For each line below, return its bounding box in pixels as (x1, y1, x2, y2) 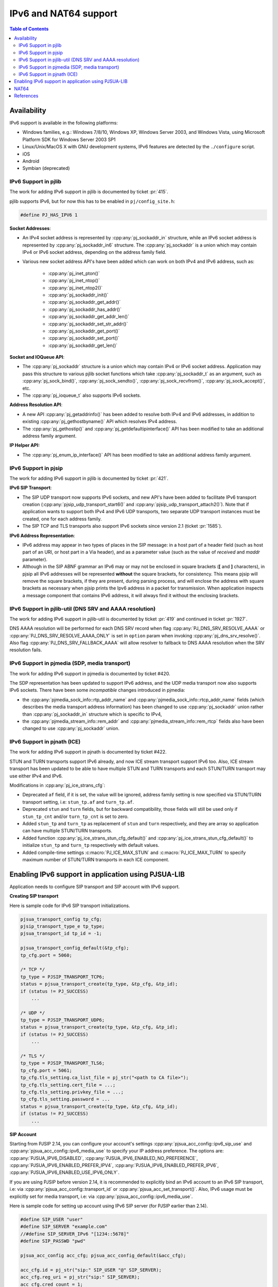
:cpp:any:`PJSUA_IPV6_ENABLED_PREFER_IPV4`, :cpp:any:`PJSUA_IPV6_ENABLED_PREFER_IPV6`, (9, 1162, 219, 1169)
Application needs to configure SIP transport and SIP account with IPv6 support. (9, 883, 180, 890)
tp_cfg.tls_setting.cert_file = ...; (20, 1082, 116, 1088)
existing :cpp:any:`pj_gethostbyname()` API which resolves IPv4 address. (22, 419, 178, 425)
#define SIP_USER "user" (20, 1216, 83, 1223)
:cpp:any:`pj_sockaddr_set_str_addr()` (48, 321, 128, 327)
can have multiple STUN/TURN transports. (22, 828, 113, 834)
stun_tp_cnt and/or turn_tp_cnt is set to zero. (22, 813, 129, 820)
